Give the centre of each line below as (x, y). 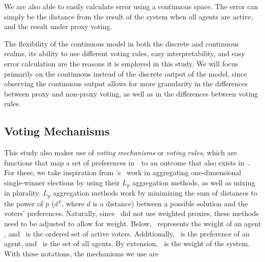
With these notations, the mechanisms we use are (81, 253)
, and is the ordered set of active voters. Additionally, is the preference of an (127, 233)
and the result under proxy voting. (58, 26)
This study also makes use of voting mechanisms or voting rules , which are (121, 152)
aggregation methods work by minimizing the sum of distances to (155, 193)
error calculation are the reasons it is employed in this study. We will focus (121, 63)
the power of (24, 203)
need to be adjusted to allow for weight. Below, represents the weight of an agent (133, 223)
